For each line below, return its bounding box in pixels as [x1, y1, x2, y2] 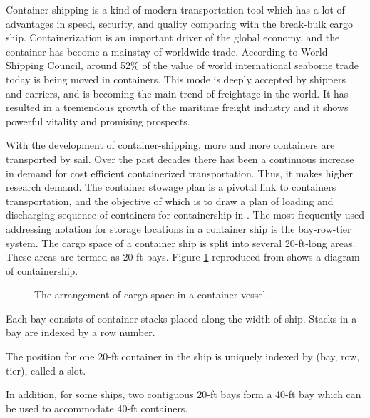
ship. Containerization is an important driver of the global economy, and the [6, 30, 340, 45]
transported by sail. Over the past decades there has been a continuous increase [6, 151, 354, 166]
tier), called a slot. [6, 362, 86, 377]
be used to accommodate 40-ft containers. [6, 400, 188, 415]
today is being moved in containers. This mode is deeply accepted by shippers [6, 71, 346, 86]
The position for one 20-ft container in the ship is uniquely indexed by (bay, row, [6, 349, 360, 364]
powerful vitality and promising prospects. [6, 113, 190, 128]
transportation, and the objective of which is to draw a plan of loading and [6, 193, 334, 208]
